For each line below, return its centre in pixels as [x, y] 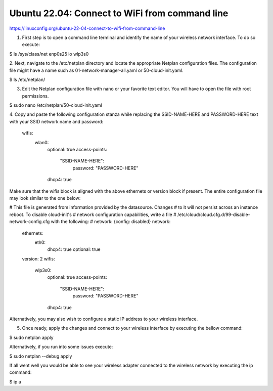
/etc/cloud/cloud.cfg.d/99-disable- [214, 214]
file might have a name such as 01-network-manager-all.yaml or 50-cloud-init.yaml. [97, 70]
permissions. [35, 96]
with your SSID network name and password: [56, 121]
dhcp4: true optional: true [74, 249]
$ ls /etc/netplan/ [27, 79]
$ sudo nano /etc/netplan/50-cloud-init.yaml [56, 105]
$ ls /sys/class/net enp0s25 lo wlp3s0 [49, 54]
